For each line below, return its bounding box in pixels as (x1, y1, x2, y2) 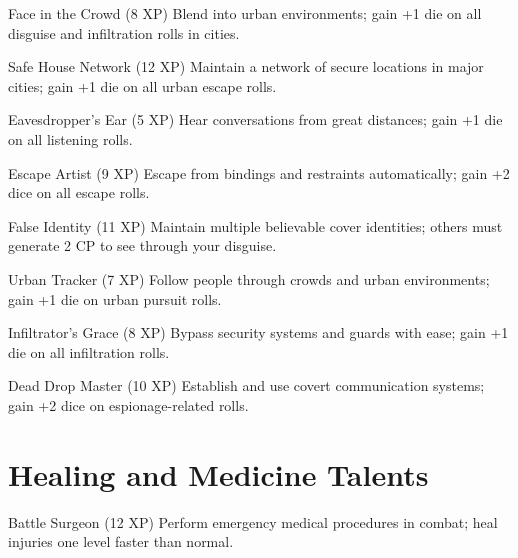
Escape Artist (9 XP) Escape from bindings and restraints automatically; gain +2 (8, 162, 510, 183)
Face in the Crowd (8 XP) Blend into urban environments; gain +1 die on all (8, 3, 482, 23)
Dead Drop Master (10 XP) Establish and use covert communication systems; (8, 375, 485, 396)
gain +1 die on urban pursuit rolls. (8, 288, 222, 309)
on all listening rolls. (8, 128, 133, 149)
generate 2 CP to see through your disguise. (8, 235, 277, 256)
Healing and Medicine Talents (8, 453, 429, 494)
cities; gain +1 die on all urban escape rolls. (8, 75, 277, 96)
